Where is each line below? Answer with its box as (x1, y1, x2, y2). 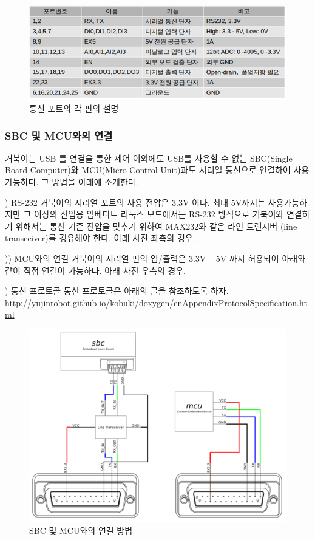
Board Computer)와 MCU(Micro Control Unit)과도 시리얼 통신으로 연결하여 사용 (5, 163, 310, 176)
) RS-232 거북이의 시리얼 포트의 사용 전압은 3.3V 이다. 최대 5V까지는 (5, 196, 265, 208)
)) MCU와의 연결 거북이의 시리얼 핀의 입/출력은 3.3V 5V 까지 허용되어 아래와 (5, 252, 306, 265)
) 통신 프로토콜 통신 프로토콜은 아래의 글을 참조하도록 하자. (5, 284, 229, 297)
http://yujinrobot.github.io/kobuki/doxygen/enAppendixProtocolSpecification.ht (5, 296, 307, 309)
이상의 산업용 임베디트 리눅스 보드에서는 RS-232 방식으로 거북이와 (33, 208, 284, 220)
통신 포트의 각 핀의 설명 (29, 102, 119, 115)
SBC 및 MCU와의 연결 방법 (29, 524, 133, 536)
